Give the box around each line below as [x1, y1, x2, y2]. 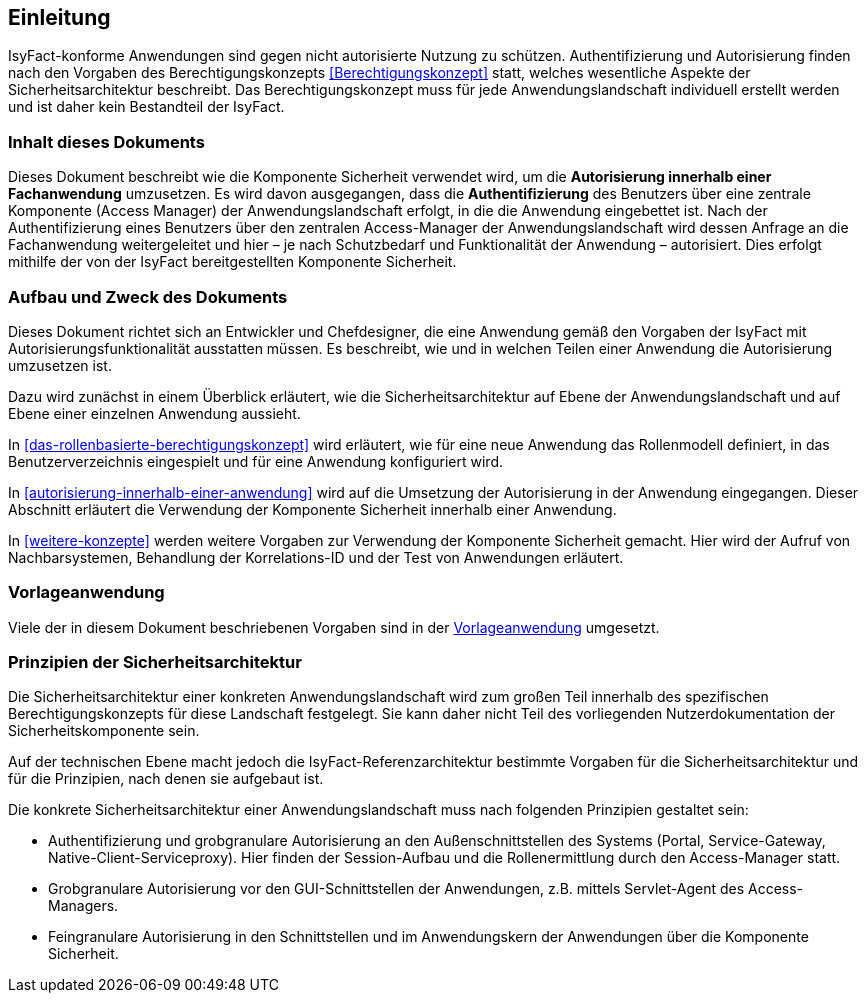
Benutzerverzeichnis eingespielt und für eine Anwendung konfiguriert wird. [8, 452, 503, 470]
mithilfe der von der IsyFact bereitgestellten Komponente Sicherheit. [8, 253, 457, 271]
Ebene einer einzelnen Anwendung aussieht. [8, 404, 301, 422]
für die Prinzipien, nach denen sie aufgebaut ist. [8, 770, 324, 788]
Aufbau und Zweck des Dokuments [8, 286, 288, 307]
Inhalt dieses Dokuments [8, 131, 205, 152]
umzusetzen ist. [8, 356, 112, 374]
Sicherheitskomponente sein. [8, 722, 200, 740]
